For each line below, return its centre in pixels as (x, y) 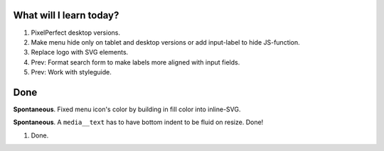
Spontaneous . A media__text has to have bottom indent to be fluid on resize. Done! (138, 122)
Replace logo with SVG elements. (80, 52)
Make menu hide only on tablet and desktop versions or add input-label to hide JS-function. (165, 42)
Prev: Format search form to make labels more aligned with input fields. (135, 62)
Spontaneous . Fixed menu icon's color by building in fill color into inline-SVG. (127, 109)
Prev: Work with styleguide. (71, 72)
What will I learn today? (66, 15)
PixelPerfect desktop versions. (76, 33)
